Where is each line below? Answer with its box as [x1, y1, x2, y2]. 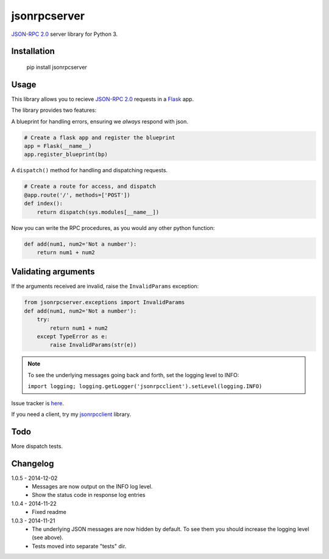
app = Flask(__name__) [24, 143, 92, 150]
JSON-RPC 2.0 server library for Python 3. [11, 30, 118, 38]
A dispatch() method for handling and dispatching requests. [11, 167, 168, 174]
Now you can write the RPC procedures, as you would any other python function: [11, 224, 215, 231]
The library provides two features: [11, 106, 97, 114]
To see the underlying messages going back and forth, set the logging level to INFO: [27, 371, 239, 378]
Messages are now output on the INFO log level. [32, 483, 153, 490]
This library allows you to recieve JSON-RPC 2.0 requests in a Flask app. [11, 95, 194, 103]
